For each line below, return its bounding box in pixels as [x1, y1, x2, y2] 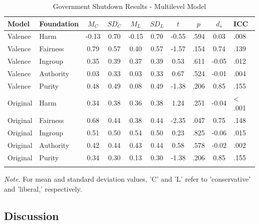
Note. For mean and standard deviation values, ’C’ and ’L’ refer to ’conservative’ [4, 173, 251, 184]
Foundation [39, 18, 79, 28]
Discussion [4, 208, 59, 223]
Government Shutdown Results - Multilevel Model [53, 1, 206, 11]
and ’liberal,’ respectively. [4, 183, 82, 194]
